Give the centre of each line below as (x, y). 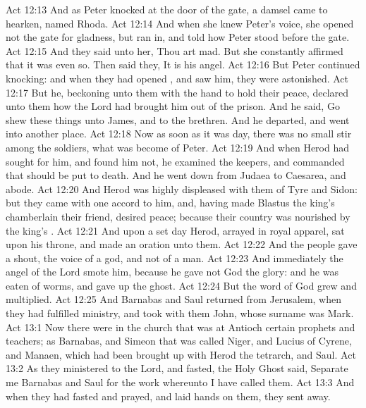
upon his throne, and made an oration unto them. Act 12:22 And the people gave (182, 244)
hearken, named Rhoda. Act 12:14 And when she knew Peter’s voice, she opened (180, 23)
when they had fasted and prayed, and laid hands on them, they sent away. (168, 396)
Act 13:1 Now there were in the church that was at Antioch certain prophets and (181, 327)
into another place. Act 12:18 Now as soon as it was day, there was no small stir (179, 134)
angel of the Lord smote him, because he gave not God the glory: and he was (172, 272)
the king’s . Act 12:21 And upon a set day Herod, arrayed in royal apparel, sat (175, 230)
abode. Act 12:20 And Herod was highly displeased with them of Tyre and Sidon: (182, 188)
